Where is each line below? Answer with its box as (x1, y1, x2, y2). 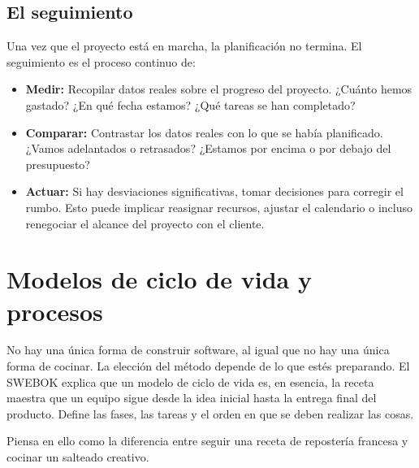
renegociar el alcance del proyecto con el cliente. (25, 214, 265, 232)
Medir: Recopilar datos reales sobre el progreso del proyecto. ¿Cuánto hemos (25, 80, 413, 97)
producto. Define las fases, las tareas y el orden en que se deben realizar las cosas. (6, 405, 414, 422)
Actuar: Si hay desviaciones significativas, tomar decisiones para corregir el (25, 183, 404, 200)
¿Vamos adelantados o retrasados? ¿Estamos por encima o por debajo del (25, 140, 391, 157)
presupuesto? (25, 155, 90, 172)
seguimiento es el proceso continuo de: (6, 53, 196, 70)
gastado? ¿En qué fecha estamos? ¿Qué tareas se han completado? (25, 96, 356, 113)
